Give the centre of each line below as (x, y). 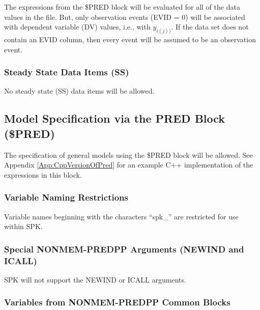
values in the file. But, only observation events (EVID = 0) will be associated (125, 17)
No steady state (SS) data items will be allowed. (79, 91)
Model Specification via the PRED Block (115, 118)
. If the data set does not (210, 27)
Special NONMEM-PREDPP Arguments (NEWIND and (124, 249)
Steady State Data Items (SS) (67, 72)
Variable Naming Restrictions (66, 197)
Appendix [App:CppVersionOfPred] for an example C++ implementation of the (129, 165)
